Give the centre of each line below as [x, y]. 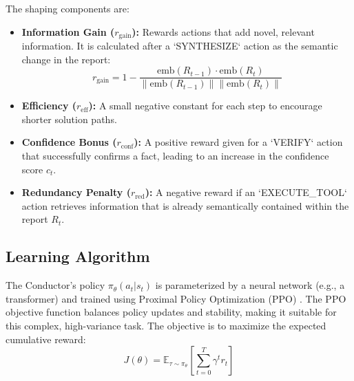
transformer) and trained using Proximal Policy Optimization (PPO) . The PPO [176, 298]
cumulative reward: [46, 339]
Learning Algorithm [78, 256]
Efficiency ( [49, 106]
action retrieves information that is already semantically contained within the [185, 205]
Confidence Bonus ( [69, 142]
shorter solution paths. [69, 119]
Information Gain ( [68, 31]
